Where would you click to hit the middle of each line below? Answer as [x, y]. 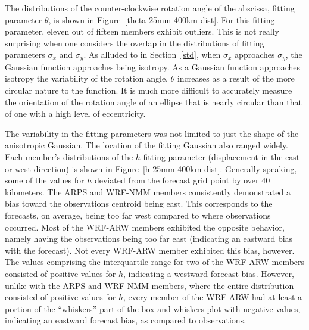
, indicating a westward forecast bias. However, [208, 273]
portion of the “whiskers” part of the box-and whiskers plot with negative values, [153, 308]
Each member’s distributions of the [69, 156]
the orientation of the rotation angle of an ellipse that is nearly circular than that [153, 102]
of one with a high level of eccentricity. [75, 113]
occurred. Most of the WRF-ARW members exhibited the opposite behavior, [145, 227]
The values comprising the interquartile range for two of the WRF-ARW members [155, 262]
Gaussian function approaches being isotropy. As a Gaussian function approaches [153, 66]
